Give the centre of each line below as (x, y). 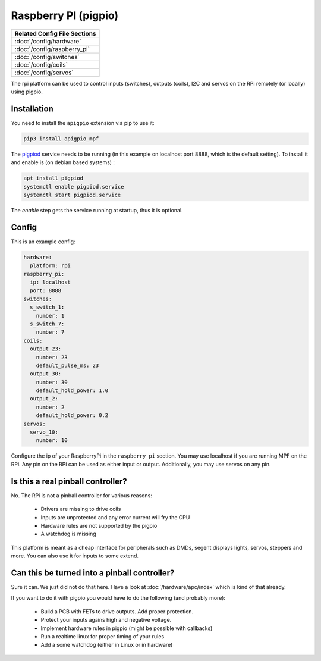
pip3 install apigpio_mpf (61, 139)
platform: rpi (51, 266)
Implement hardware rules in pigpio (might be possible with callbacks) (127, 628)
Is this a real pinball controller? (69, 481)
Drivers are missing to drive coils (81, 509)
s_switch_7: (47, 324)
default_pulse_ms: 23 (67, 365)
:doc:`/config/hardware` (48, 41)
